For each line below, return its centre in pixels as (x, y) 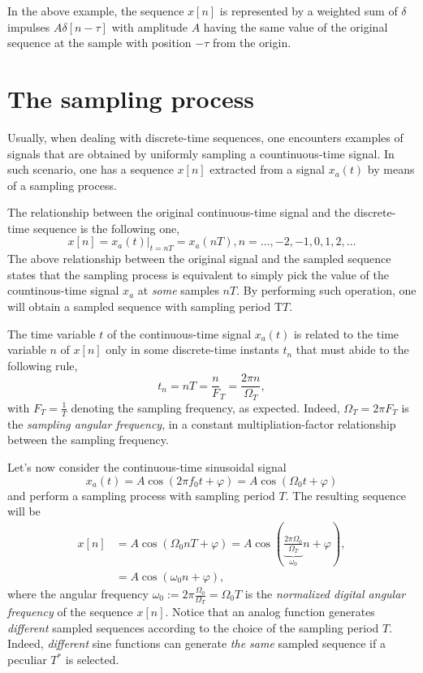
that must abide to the (352, 349)
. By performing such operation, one (326, 290)
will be (24, 511)
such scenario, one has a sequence (91, 169)
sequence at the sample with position (99, 43)
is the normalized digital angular (325, 594)
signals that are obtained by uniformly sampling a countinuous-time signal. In (201, 153)
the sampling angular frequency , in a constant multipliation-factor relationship (202, 423)
